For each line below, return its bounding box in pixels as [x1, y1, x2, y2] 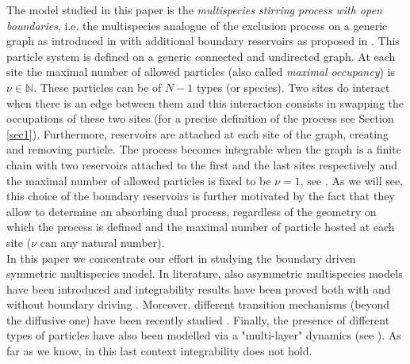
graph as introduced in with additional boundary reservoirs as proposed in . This [6, 32, 400, 49]
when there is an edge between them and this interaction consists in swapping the [6, 94, 404, 111]
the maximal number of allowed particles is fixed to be [6, 172, 271, 188]
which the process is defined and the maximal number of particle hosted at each [6, 218, 395, 235]
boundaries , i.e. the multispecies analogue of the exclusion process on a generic [6, 17, 388, 33]
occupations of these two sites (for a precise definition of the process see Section [6, 110, 394, 127]
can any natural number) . [40, 233, 165, 250]
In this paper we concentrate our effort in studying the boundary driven [6, 249, 356, 266]
